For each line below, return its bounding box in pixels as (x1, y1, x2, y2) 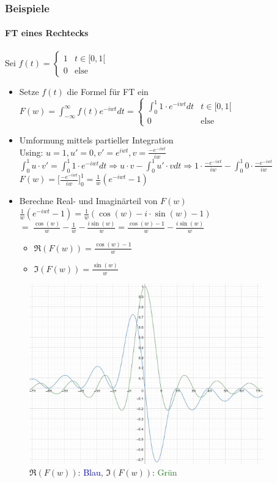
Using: (19, 145, 43, 158)
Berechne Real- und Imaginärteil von (19, 194, 158, 207)
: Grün (152, 466, 177, 479)
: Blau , (78, 466, 103, 479)
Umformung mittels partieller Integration (19, 134, 174, 146)
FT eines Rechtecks (5, 26, 89, 39)
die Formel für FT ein (67, 85, 149, 97)
